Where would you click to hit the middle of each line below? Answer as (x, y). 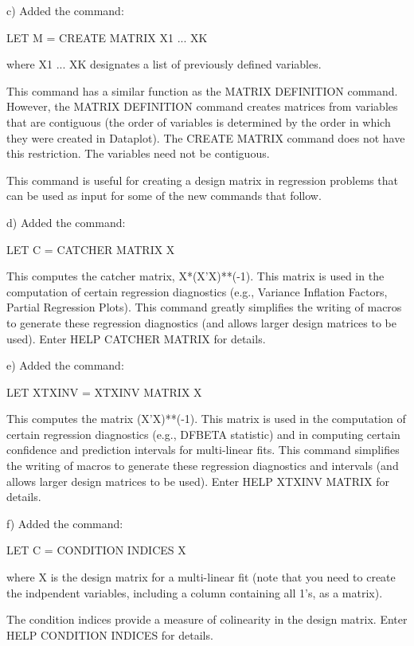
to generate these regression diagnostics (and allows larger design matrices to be (202, 322)
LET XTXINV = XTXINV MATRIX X (104, 392)
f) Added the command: (65, 523)
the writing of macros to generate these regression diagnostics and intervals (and (203, 466)
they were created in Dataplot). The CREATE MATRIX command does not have (206, 137)
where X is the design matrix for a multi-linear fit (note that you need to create (201, 577)
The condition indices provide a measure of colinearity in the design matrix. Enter (207, 619)
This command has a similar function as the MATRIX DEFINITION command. (202, 90)
